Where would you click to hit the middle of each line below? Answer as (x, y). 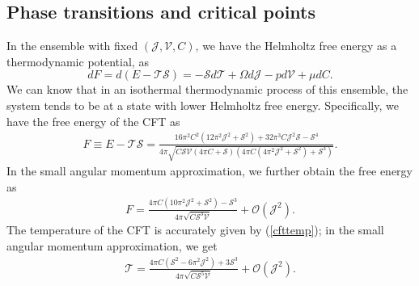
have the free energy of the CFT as (93, 121)
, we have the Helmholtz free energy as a (296, 46)
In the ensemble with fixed (72, 46)
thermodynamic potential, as (78, 61)
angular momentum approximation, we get (112, 246)
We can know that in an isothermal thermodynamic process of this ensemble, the (207, 89)
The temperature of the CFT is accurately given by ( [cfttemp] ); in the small (195, 230)
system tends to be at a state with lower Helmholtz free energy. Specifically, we (203, 105)
